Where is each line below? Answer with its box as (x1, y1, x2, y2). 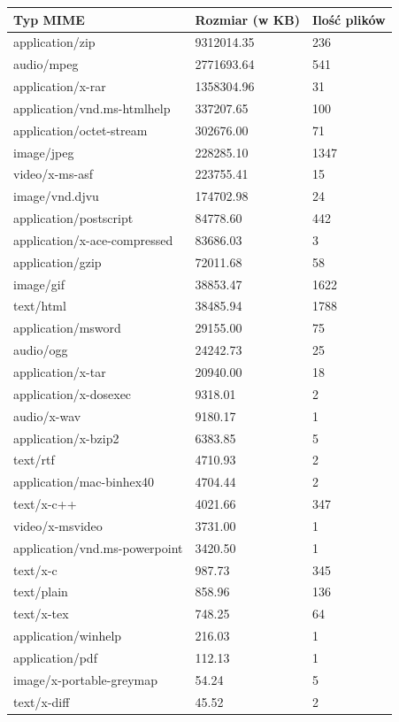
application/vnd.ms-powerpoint (13, 538, 183, 557)
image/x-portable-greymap (13, 670, 158, 688)
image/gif (13, 274, 65, 293)
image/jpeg (13, 142, 74, 161)
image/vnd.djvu (13, 187, 99, 205)
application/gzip (13, 252, 102, 271)
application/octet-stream (13, 120, 148, 139)
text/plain (13, 582, 68, 601)
